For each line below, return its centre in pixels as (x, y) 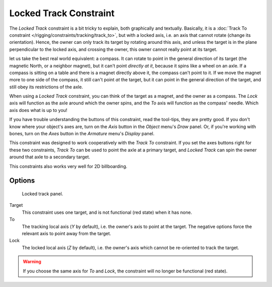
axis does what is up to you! (38, 110)
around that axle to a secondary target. (50, 157)
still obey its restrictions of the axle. (46, 87)
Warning (32, 262)
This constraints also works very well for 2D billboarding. (68, 166)
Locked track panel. (43, 194)
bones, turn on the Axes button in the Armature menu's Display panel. (82, 134)
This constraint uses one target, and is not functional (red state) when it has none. (107, 212)
